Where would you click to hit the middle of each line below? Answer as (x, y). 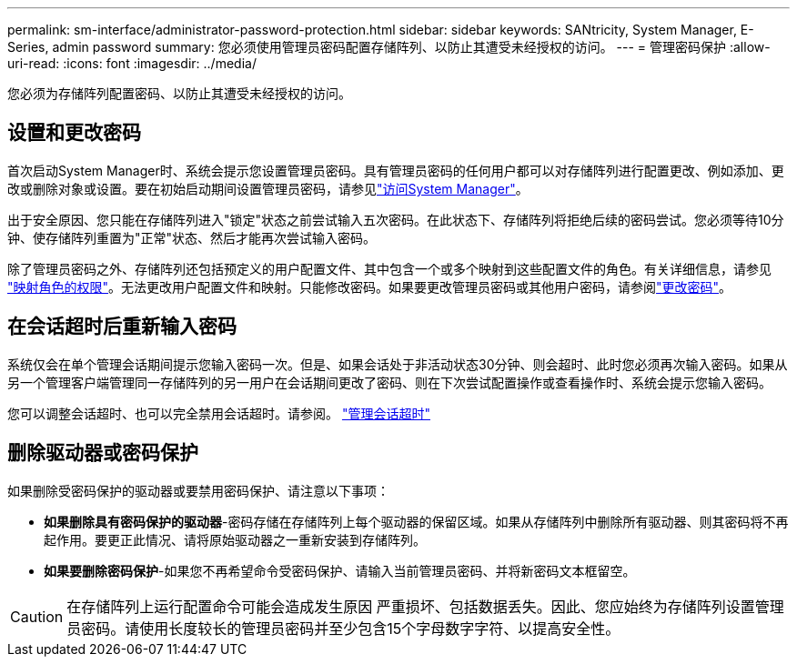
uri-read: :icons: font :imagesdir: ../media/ (132, 63)
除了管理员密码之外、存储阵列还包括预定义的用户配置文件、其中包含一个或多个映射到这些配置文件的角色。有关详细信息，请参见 (389, 268)
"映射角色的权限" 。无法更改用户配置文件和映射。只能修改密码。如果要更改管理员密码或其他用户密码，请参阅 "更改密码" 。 (370, 287)
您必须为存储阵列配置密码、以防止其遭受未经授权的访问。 (179, 93)
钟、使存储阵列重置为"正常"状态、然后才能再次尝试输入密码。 (192, 237)
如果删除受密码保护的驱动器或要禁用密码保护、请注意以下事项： (198, 490)
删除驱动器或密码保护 (103, 453)
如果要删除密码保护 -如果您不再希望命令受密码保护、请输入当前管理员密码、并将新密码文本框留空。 (340, 570)
